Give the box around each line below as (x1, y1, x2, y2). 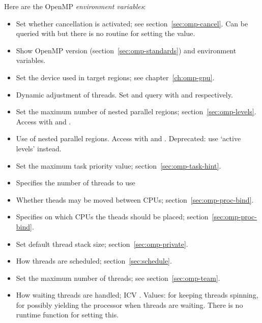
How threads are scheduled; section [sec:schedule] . (16, 255, 172, 266)
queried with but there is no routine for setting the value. (16, 28, 195, 39)
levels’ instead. (16, 143, 62, 153)
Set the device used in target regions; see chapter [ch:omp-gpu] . (16, 72, 215, 82)
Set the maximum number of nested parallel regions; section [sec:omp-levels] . (16, 106, 256, 117)
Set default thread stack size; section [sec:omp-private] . (16, 238, 188, 249)
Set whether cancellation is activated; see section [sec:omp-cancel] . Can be (16, 18, 248, 28)
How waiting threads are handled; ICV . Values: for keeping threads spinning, (16, 289, 258, 300)
